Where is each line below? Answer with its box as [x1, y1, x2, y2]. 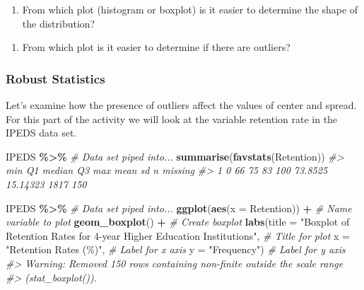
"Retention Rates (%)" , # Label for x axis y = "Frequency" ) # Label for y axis [6, 242, 346, 257]
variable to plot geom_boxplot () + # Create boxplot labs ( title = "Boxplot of [6, 214, 350, 229]
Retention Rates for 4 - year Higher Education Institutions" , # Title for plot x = [6, 228, 350, 243]
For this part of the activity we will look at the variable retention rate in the [6, 111, 338, 126]
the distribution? [22, 16, 95, 30]
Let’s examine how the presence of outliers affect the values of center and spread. [6, 98, 357, 112]
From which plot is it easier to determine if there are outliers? [22, 40, 290, 54]
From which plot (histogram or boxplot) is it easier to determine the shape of [22, 2, 358, 16]
